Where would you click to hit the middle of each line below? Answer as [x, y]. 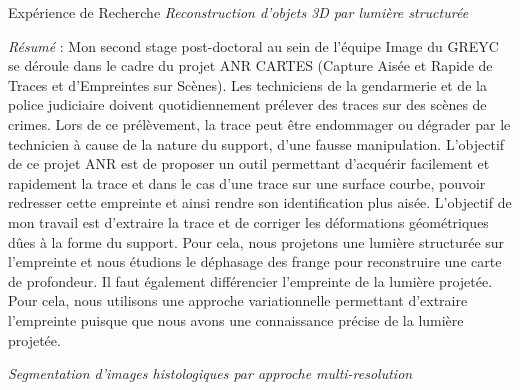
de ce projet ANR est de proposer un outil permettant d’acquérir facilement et [249, 163]
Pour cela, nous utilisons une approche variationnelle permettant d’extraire [238, 300]
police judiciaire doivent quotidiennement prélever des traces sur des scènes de [247, 104]
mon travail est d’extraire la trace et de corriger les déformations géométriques [248, 221]
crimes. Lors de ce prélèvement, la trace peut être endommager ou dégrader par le [259, 123]
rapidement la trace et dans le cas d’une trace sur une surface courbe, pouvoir [247, 182]
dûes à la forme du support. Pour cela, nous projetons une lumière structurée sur [256, 241]
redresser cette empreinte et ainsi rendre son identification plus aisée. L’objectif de [260, 202]
